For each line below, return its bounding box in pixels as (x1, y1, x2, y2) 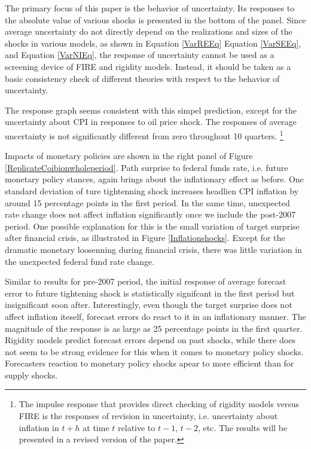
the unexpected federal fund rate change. (5, 255, 155, 267)
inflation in (19, 421, 59, 433)
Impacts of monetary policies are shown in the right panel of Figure (5, 149, 253, 162)
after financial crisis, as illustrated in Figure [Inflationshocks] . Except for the (5, 231, 285, 244)
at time (83, 421, 109, 433)
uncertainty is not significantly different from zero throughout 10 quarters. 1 (5, 127, 283, 142)
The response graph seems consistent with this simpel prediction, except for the (5, 103, 297, 116)
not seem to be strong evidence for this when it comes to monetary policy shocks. (5, 345, 304, 358)
